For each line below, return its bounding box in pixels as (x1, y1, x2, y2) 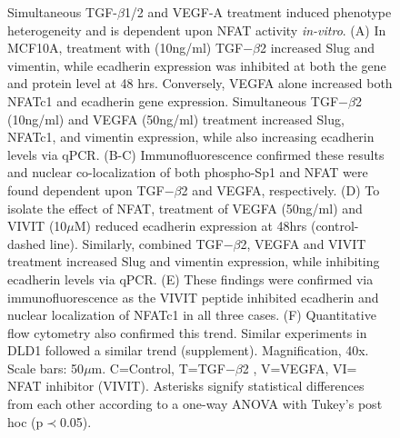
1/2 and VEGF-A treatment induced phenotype (124, 3, 392, 21)
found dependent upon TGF (7, 180, 165, 199)
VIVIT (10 (7, 216, 67, 235)
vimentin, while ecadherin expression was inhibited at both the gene (7, 55, 386, 75)
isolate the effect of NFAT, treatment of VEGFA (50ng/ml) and (7, 198, 363, 217)
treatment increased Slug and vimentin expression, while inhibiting (7, 252, 380, 271)
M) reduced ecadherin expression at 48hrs (74, 216, 307, 235)
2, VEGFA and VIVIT (240, 234, 366, 253)
